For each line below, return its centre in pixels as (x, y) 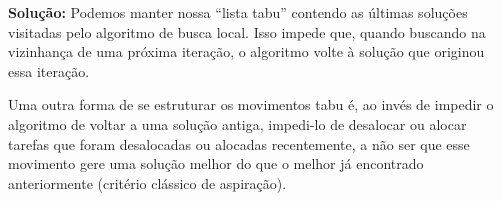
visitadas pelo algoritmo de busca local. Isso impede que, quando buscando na (247, 31)
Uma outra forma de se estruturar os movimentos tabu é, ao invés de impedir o (251, 104)
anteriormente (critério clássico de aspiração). (147, 182)
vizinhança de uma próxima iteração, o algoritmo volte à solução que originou (246, 51)
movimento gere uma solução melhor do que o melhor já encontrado (216, 163)
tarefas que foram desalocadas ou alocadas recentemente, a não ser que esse (239, 143)
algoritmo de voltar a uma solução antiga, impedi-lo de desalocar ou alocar (237, 123)
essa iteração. (49, 70)
